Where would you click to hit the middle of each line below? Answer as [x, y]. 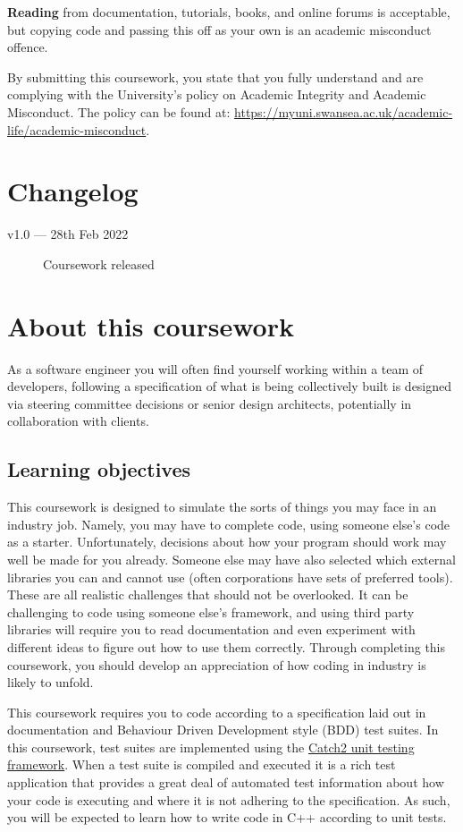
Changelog [73, 191]
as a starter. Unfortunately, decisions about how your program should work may [227, 542]
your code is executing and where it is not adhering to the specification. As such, [229, 799]
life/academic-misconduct [77, 129]
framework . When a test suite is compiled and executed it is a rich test [202, 764]
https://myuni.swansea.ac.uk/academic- [344, 111]
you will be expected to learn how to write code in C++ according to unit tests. [227, 817]
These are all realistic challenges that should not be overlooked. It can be [208, 594]
